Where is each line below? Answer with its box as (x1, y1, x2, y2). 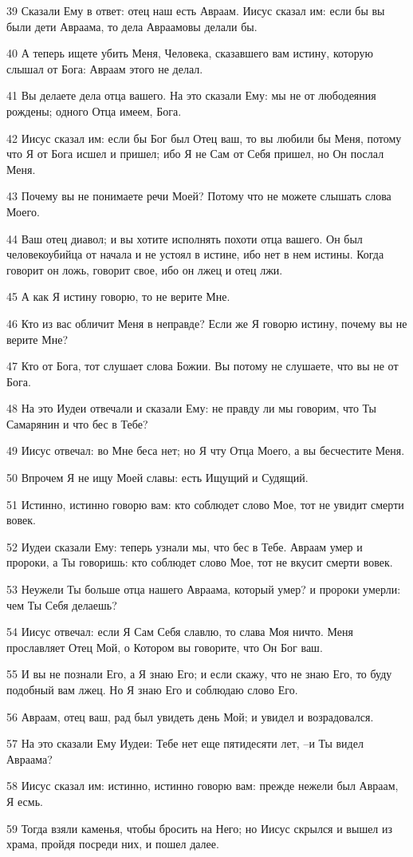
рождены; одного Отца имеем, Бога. (6, 102, 182, 119)
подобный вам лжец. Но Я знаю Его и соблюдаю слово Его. (6, 681, 298, 697)
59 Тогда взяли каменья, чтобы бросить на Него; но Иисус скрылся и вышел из (6, 819, 393, 836)
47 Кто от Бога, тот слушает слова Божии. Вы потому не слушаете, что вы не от (6, 357, 399, 374)
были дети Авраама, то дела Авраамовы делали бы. (6, 18, 258, 34)
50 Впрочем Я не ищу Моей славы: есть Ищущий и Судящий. (6, 469, 309, 486)
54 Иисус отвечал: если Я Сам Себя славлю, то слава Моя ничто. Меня (6, 623, 354, 640)
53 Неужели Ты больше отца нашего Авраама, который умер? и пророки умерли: (6, 581, 401, 598)
